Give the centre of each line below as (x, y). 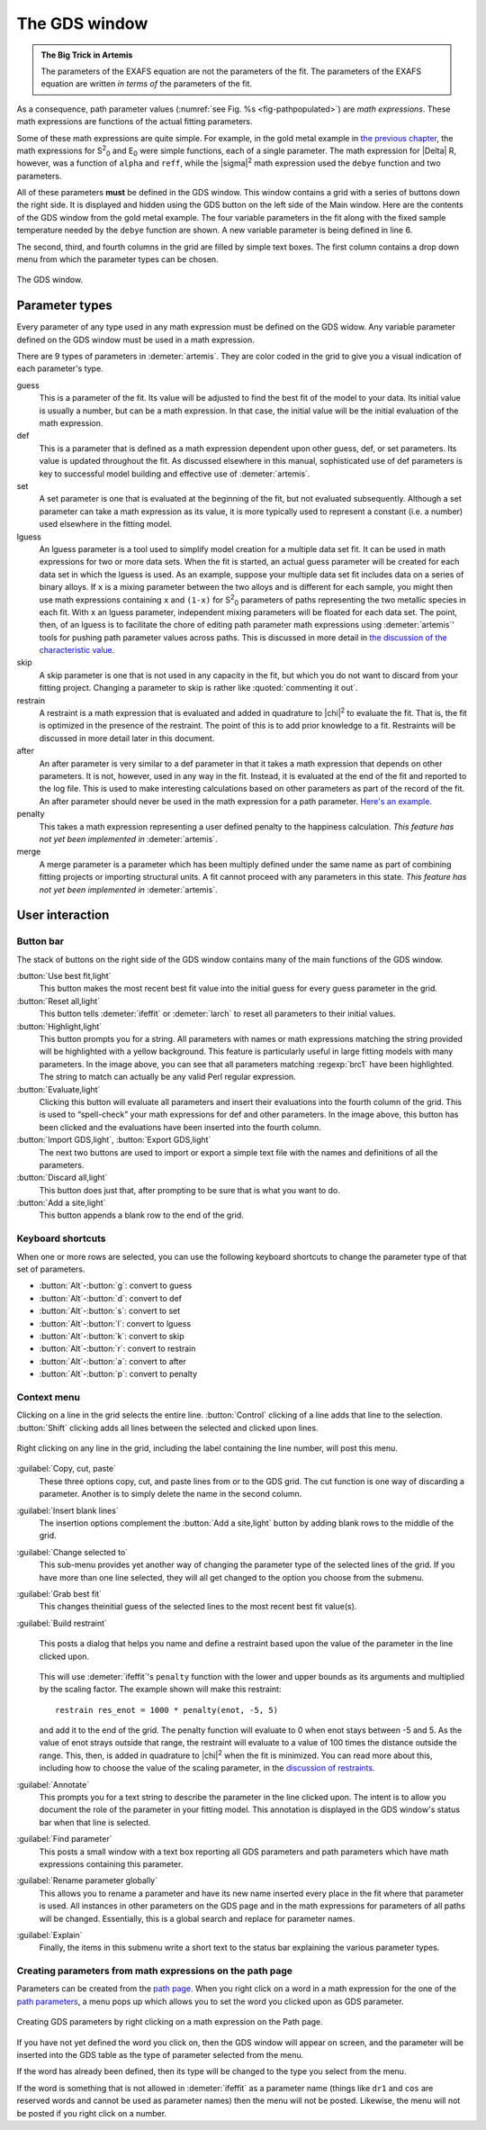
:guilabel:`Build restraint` (62, 1623)
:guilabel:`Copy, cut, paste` (67, 1469)
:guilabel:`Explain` (49, 1935)
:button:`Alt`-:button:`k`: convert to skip (112, 1336)
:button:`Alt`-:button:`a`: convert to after (112, 1361)
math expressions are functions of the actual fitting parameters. (135, 122)
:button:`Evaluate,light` (58, 1089)
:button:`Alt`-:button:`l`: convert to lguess (115, 1323)
